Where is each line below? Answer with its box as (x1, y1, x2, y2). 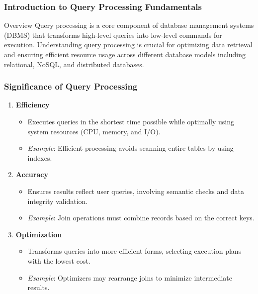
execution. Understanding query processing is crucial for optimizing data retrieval (4, 39, 253, 50)
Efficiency (15, 99, 50, 110)
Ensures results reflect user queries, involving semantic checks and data (27, 186, 244, 196)
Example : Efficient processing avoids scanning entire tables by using (27, 143, 234, 153)
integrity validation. (27, 196, 88, 206)
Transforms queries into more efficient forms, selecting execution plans (27, 246, 242, 256)
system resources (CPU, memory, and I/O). (27, 126, 161, 136)
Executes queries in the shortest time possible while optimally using (27, 116, 234, 126)
